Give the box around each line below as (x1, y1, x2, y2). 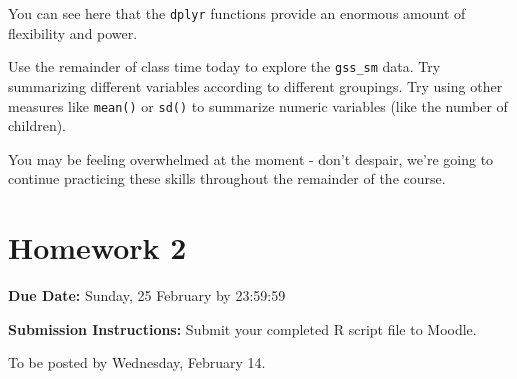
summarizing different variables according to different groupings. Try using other (8, 75, 503, 96)
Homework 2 (8, 227, 187, 268)
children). (8, 115, 67, 136)
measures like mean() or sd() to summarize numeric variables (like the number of (8, 95, 508, 116)
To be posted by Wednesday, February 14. (8, 352, 266, 373)
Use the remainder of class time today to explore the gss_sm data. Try (8, 56, 441, 77)
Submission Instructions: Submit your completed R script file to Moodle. (8, 318, 477, 339)
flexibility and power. (8, 22, 138, 43)
